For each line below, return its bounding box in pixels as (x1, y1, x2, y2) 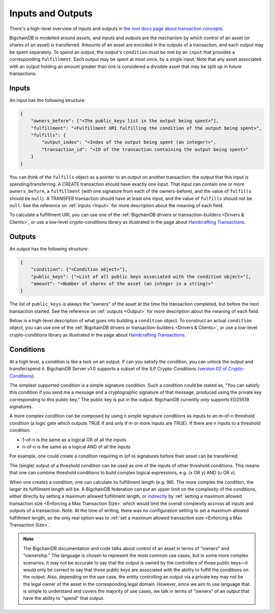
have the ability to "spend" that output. (23, 595, 104, 601)
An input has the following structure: (9, 97, 86, 103)
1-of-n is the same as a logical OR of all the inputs (22, 437, 127, 443)
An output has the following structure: (9, 245, 89, 252)
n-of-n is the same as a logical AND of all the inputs (22, 444, 131, 450)
